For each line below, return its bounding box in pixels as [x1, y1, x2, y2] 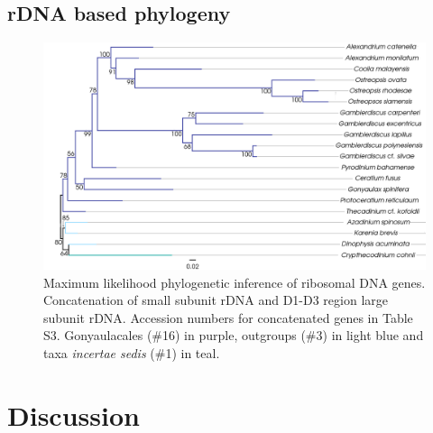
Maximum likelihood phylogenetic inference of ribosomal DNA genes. [43, 272, 426, 291]
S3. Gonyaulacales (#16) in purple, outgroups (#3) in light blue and [43, 326, 424, 345]
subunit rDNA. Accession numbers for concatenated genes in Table [43, 308, 413, 327]
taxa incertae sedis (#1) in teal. [43, 343, 220, 362]
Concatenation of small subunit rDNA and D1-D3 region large [43, 290, 388, 309]
